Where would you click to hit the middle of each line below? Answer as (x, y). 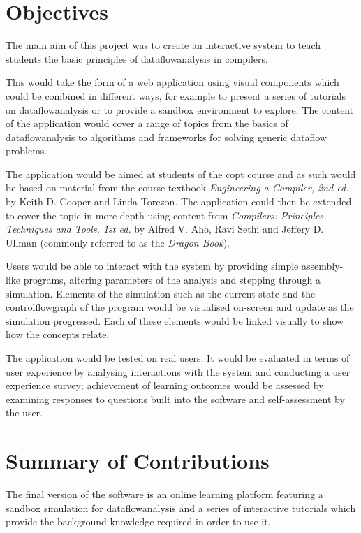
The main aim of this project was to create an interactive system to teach (163, 45)
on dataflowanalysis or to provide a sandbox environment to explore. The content (180, 109)
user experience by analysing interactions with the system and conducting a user (178, 371)
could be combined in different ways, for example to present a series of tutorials (176, 95)
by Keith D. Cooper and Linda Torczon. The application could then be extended (179, 202)
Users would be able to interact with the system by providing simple (152, 266)
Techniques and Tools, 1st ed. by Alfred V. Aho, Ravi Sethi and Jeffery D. (165, 229)
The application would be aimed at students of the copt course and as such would (181, 174)
